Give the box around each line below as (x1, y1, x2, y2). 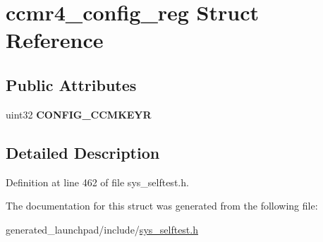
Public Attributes (6, 73, 137, 95)
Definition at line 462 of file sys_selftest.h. (6, 174, 189, 189)
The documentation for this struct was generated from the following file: (6, 198, 318, 213)
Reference (6, 25, 104, 54)
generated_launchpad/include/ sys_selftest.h (6, 222, 198, 236)
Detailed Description (6, 141, 160, 163)
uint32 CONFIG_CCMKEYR (6, 107, 152, 121)
